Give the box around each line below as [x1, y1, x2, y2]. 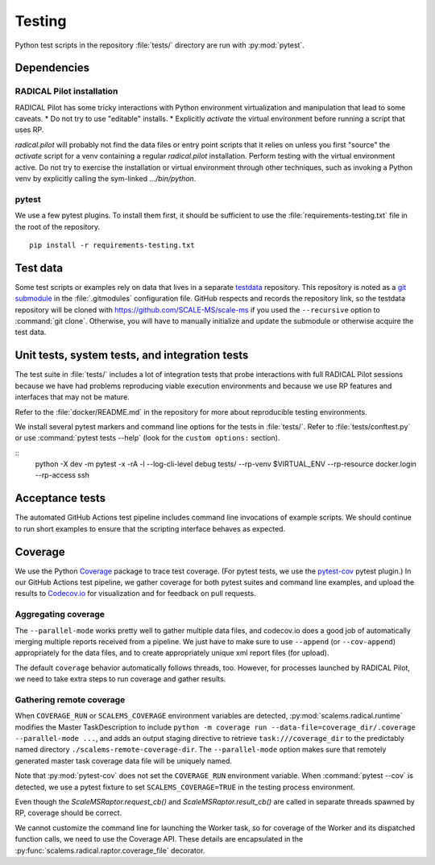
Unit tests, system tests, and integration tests [14, 349, 249, 362]
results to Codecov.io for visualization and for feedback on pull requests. [14, 589, 257, 598]
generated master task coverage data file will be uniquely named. [14, 755, 233, 765]
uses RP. [14, 125, 44, 135]
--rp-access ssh [35, 470, 90, 480]
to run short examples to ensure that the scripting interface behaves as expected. [14, 524, 286, 533]
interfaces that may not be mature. [14, 392, 130, 402]
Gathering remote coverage [14, 693, 126, 705]
